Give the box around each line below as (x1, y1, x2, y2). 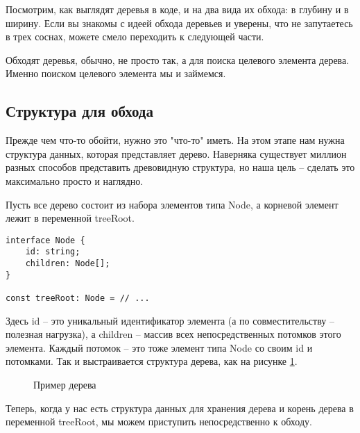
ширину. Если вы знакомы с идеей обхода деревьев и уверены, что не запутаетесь (6, 15, 353, 30)
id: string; (25, 247, 80, 257)
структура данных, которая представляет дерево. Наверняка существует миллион (6, 146, 347, 161)
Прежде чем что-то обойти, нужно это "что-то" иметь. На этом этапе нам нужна (6, 133, 345, 147)
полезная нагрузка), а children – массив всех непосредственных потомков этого (6, 327, 341, 341)
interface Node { (6, 235, 85, 245)
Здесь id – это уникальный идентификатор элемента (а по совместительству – (6, 313, 334, 327)
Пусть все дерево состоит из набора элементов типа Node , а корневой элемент (6, 197, 338, 211)
